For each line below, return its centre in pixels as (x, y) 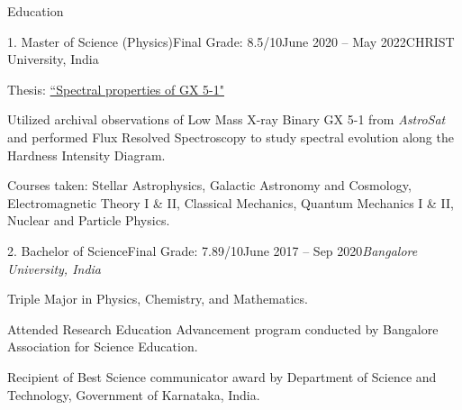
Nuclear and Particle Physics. (89, 220)
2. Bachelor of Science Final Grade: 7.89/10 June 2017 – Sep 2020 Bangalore (213, 250)
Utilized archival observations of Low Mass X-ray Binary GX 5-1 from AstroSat (226, 119)
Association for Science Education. (103, 346)
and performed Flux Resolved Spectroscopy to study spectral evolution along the (231, 137)
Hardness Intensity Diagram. (86, 155)
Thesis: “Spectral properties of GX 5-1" (116, 89)
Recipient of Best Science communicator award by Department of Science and (222, 376)
